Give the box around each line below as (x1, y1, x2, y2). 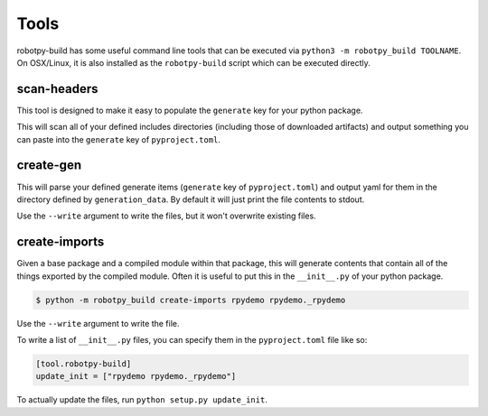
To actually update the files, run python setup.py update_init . (16, 394, 268, 405)
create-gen (16, 158, 81, 173)
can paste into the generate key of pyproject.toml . (16, 134, 221, 144)
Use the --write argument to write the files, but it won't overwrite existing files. (16, 210, 316, 221)
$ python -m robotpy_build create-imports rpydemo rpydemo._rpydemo (35, 294, 346, 305)
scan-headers (16, 81, 99, 97)
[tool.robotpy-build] (35, 358, 132, 369)
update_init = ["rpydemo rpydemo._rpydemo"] (35, 371, 237, 382)
